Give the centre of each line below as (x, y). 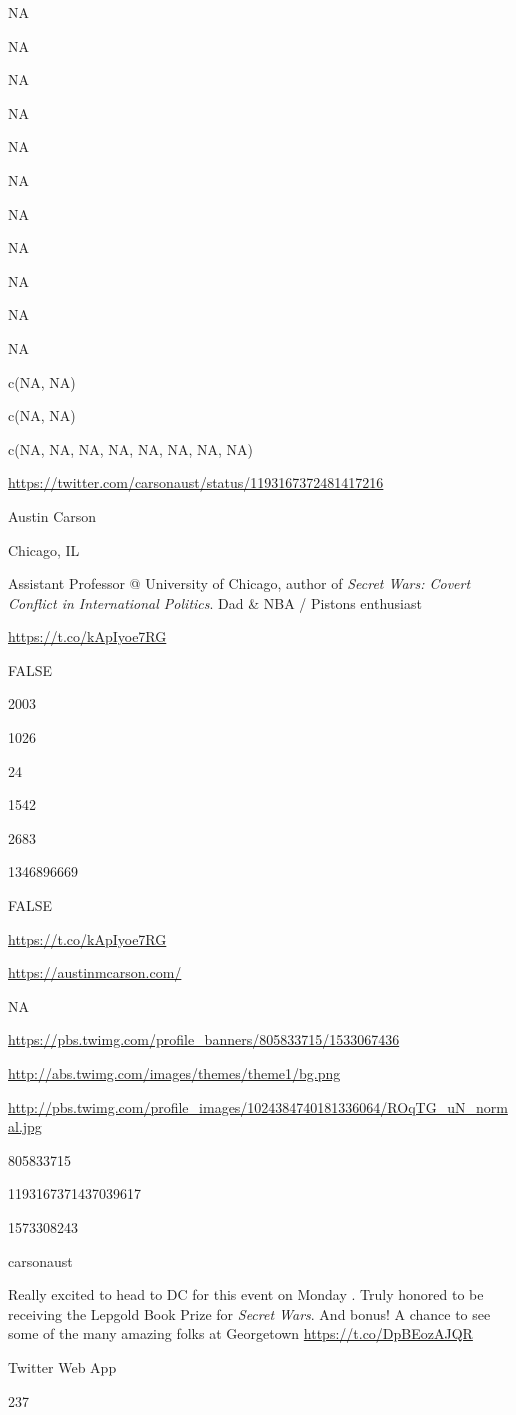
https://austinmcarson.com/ (95, 972)
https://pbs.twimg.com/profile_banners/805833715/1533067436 (204, 1039)
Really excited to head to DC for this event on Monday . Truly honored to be (246, 1294)
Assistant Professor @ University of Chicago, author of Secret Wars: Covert (239, 583)
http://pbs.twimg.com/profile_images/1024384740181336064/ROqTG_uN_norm (258, 1106)
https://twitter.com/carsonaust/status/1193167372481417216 (196, 482)
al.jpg (25, 1126)
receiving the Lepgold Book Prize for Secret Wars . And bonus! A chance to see (249, 1313)
